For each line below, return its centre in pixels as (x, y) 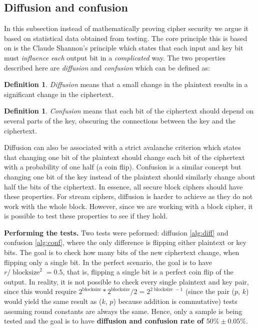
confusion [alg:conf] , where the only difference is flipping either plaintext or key (125, 242)
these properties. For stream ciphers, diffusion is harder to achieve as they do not (128, 196)
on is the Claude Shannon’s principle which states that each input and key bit (124, 48)
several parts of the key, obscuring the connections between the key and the (120, 120)
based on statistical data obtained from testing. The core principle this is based (126, 38)
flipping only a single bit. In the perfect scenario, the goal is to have (108, 262)
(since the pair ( (210, 291)
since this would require (40, 291)
